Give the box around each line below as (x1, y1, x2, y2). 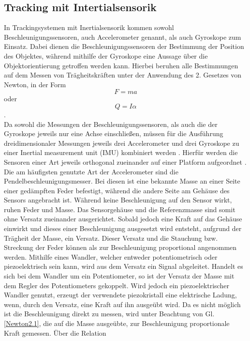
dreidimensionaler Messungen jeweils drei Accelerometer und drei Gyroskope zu (4, 138, 239, 148)
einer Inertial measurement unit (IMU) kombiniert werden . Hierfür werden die (4, 147, 238, 157)
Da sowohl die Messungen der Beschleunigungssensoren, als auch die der (4, 119, 218, 129)
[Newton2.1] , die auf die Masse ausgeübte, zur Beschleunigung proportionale (4, 318, 230, 328)
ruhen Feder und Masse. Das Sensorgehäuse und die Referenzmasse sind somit (4, 204, 235, 214)
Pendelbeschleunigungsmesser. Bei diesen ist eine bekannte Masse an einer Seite (4, 176, 240, 186)
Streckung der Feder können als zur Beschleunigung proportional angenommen (4, 242, 237, 252)
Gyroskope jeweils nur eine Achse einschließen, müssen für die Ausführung (4, 128, 223, 139)
